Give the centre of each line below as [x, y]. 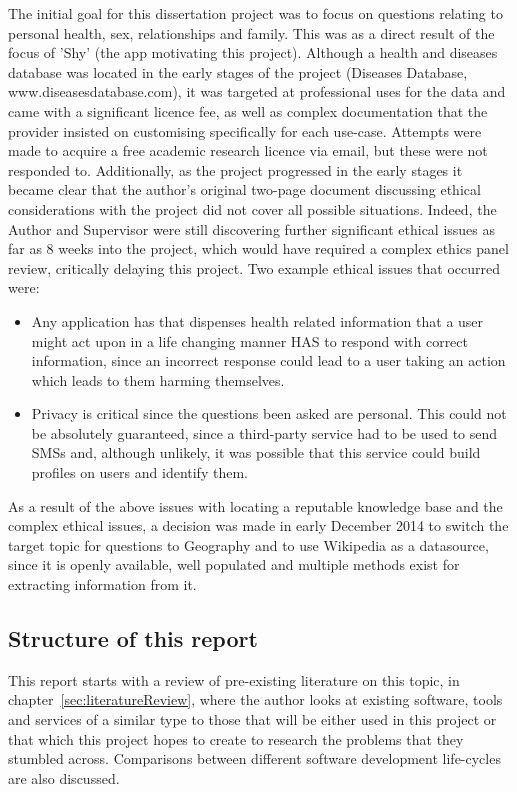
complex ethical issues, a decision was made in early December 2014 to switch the [258, 525]
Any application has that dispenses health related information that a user [257, 320]
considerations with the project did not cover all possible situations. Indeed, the [252, 208]
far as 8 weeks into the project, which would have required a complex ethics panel [258, 248]
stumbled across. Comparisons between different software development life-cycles [254, 758]
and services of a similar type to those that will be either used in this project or [252, 719]
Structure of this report [133, 638]
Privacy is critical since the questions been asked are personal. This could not [269, 413]
